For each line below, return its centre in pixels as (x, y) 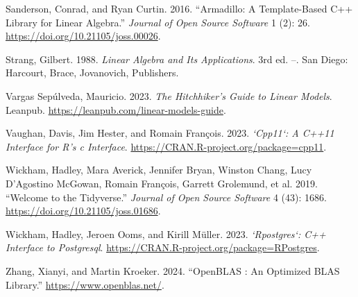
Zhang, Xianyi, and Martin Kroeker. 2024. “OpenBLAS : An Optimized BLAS (173, 270)
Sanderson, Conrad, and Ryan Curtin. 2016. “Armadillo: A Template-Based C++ (179, 8)
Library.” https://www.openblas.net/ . (85, 284)
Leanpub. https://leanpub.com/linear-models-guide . (116, 109)
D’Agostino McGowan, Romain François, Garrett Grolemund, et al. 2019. (162, 183)
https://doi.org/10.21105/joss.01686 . (83, 211)
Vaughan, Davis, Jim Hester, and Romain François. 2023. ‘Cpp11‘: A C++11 (170, 133)
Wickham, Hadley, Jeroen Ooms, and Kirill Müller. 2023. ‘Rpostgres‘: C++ (166, 234)
